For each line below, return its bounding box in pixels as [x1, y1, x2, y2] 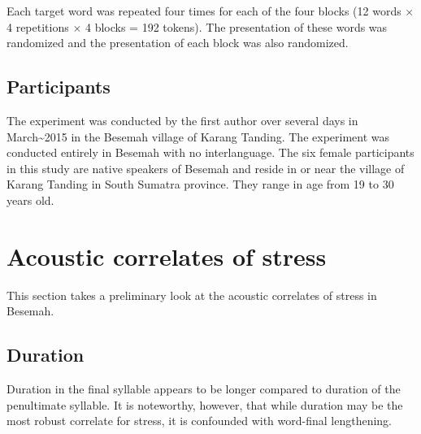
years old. [7, 191, 54, 208]
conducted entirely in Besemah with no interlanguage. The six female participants [7, 144, 414, 161]
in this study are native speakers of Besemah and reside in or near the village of [7, 159, 405, 176]
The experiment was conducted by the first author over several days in [7, 111, 358, 128]
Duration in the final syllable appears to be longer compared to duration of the [7, 380, 401, 397]
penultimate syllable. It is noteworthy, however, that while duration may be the [7, 396, 403, 413]
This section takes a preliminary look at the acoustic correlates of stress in [7, 286, 377, 303]
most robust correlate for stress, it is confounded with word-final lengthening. [7, 412, 392, 429]
